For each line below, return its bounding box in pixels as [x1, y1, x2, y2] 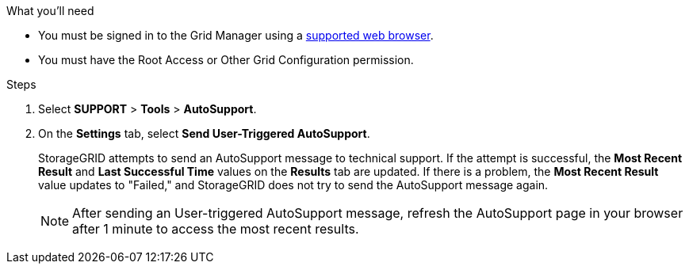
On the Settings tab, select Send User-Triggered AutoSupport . [38, 127, 370, 140]
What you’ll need [6, 4, 94, 17]
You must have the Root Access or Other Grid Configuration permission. [38, 53, 414, 67]
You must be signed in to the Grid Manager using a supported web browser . [38, 29, 434, 42]
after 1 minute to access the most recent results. [72, 221, 359, 237]
